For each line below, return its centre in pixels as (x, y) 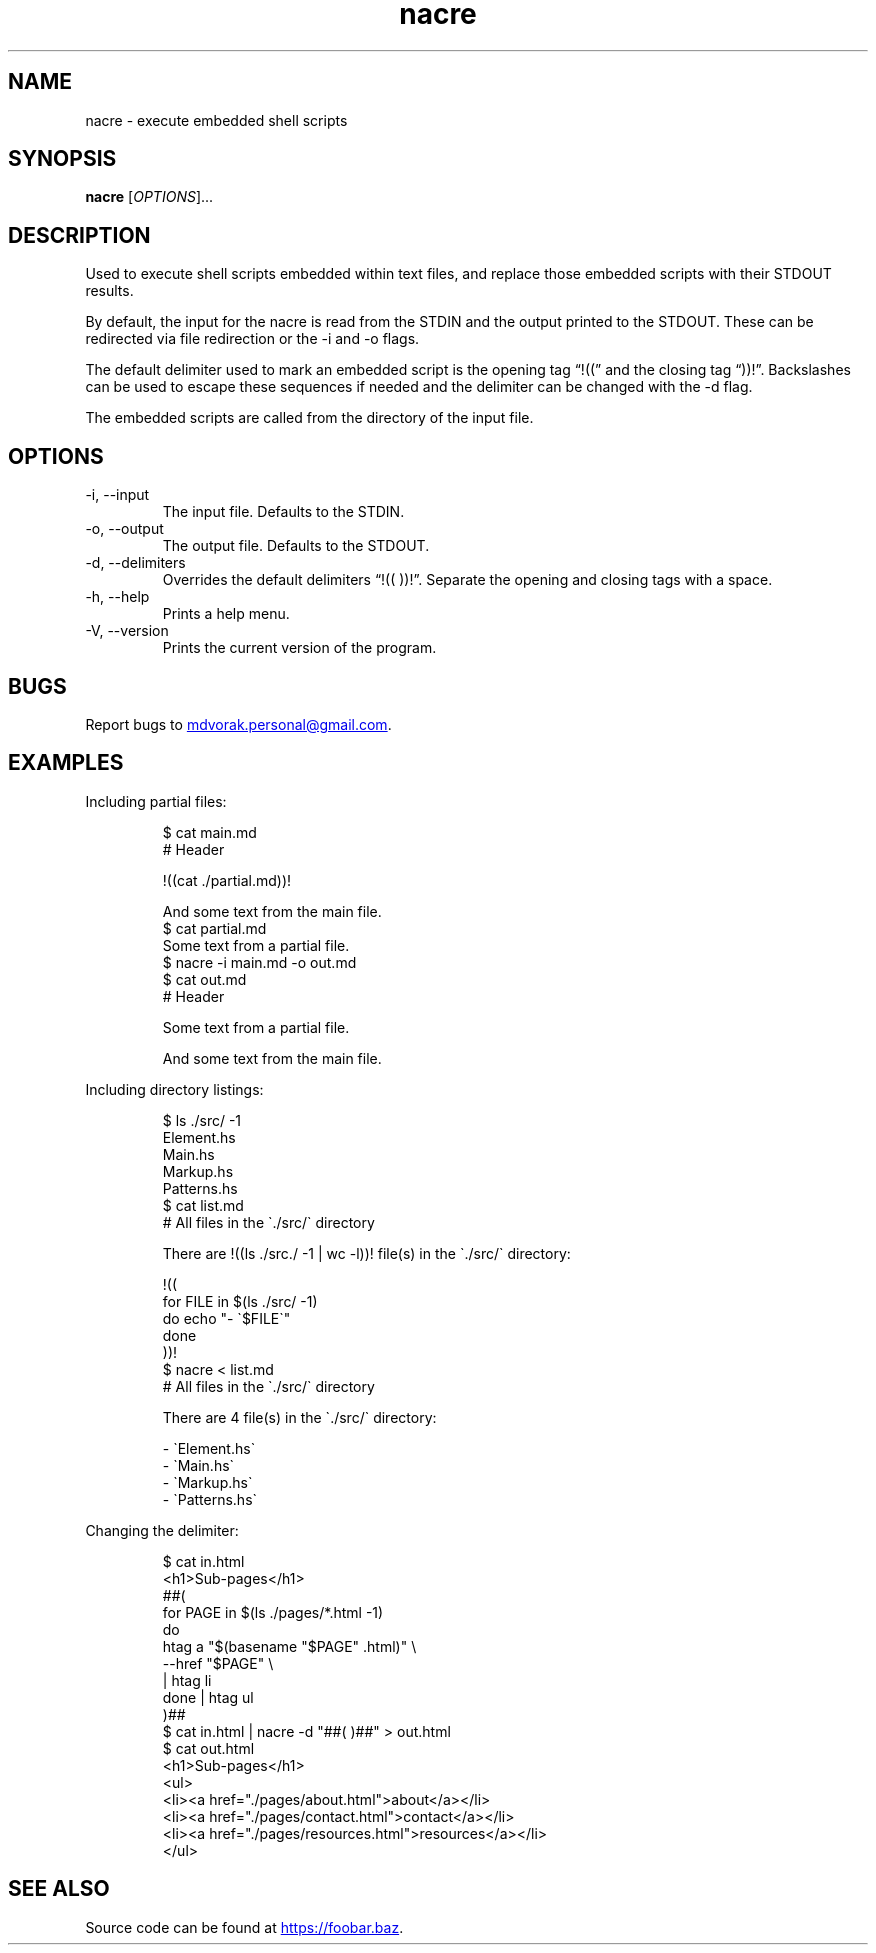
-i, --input (117, 495)
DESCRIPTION (79, 235)
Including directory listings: (174, 1089)
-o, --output (124, 529)
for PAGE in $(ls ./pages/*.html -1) (273, 1612)
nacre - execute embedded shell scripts (216, 120)
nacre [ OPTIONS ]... (149, 197)
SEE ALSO (59, 1889)
